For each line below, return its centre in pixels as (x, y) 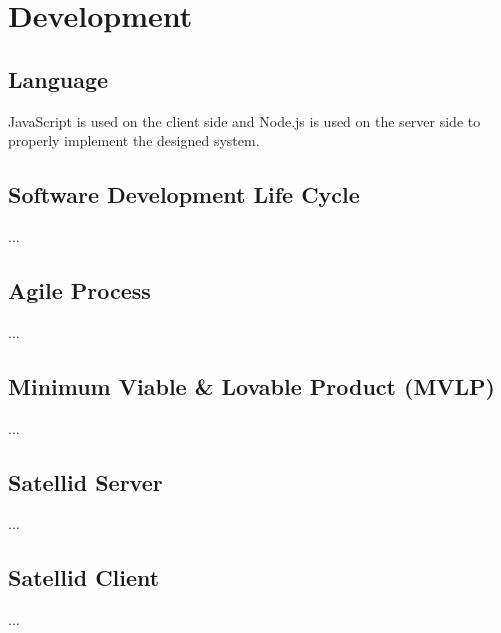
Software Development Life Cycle (184, 194)
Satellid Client (84, 577)
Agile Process (79, 289)
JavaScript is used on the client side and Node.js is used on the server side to (244, 120)
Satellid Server (85, 481)
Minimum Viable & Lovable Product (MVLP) (252, 385)
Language (58, 78)
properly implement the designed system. (134, 140)
